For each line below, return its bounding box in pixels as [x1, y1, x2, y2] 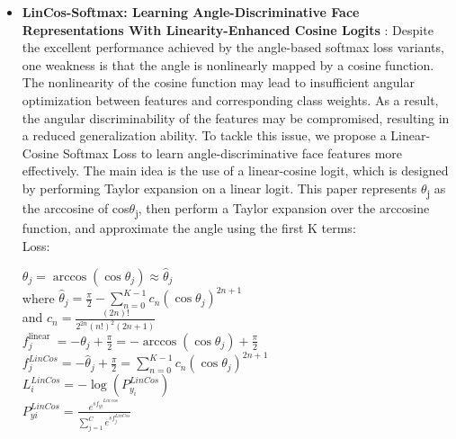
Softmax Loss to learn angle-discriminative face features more [62, 143, 403, 162]
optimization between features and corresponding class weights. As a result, [22, 90, 439, 109]
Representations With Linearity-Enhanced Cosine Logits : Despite [22, 20, 434, 39]
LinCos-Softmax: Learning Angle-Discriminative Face [22, 3, 360, 21]
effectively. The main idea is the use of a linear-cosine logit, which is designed [22, 161, 449, 180]
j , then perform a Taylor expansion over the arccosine [135, 199, 430, 219]
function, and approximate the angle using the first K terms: [22, 219, 356, 237]
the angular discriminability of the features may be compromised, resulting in [22, 108, 450, 127]
